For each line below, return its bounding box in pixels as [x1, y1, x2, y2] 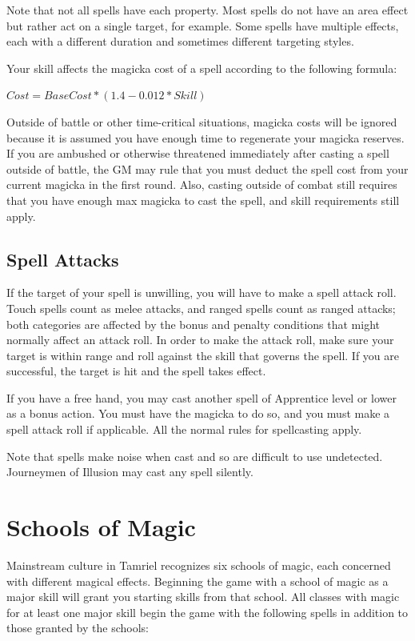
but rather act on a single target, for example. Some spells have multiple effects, [6, 17, 399, 34]
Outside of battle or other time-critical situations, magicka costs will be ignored [6, 113, 397, 130]
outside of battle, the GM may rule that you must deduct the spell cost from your [6, 160, 409, 177]
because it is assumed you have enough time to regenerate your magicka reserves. [6, 129, 405, 146]
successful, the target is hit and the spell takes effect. [6, 363, 266, 379]
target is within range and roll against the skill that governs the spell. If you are [6, 347, 399, 363]
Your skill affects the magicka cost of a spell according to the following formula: [6, 59, 397, 76]
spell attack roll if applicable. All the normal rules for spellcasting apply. [6, 421, 362, 438]
